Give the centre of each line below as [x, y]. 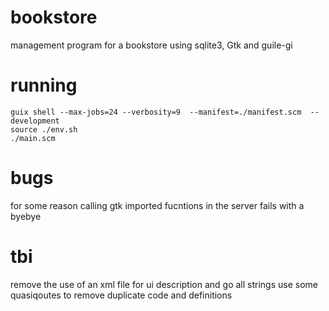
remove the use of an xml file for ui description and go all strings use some [164, 284]
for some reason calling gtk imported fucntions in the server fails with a [157, 205]
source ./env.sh [44, 129]
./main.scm [33, 138]
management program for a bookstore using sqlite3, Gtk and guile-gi [151, 45]
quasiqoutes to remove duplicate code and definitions [121, 295]
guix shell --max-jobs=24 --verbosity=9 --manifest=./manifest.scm [156, 112]
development [35, 121]
